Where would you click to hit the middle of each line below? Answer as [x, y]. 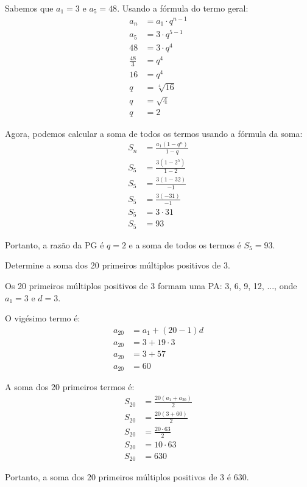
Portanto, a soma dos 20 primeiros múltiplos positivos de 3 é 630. [127, 477]
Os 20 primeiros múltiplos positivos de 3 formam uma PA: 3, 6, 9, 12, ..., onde [151, 285]
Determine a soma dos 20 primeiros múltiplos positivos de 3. [118, 265]
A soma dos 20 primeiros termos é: [70, 387]
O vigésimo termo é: [43, 318]
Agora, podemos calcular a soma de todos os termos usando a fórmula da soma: [154, 133]
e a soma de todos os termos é [185, 244]
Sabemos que [29, 8]
